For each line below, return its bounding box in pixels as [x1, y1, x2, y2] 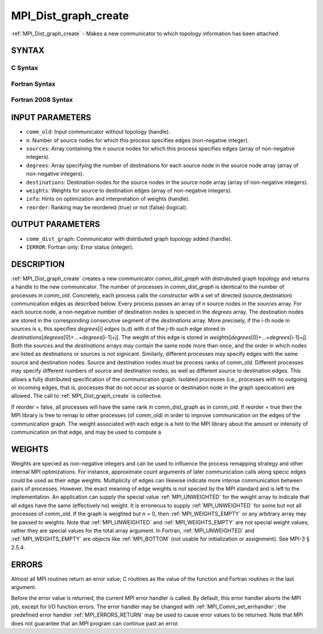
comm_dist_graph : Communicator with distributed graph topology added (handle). [26, 235, 233, 242]
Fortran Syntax [11, 80, 56, 88]
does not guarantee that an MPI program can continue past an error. [11, 620, 179, 627]
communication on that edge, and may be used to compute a [11, 428, 161, 436]
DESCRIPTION [11, 259, 65, 269]
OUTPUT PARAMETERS [11, 219, 100, 230]
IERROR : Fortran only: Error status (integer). [26, 243, 134, 250]
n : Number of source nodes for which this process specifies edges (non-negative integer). [26, 137, 249, 144]
